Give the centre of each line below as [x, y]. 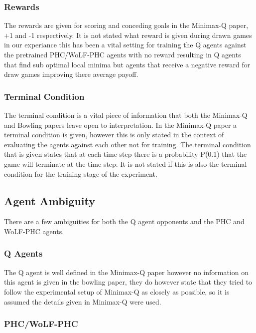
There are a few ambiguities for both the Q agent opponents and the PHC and [124, 221]
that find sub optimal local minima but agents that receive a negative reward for [127, 64]
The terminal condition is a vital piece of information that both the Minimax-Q [126, 115]
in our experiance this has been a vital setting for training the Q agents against [125, 45]
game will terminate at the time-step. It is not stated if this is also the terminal [126, 164]
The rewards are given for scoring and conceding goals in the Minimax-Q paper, [126, 25]
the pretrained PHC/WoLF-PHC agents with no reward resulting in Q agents [123, 54]
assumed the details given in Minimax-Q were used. [83, 301]
